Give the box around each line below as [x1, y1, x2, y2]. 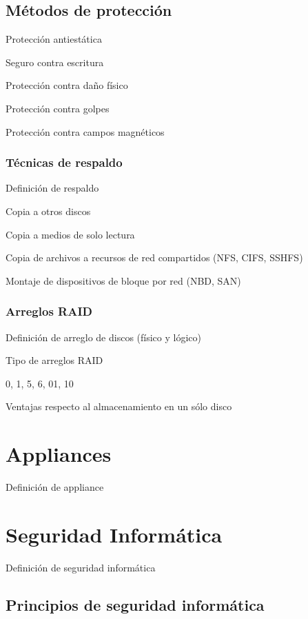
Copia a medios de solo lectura [6, 227, 135, 241]
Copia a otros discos [6, 203, 91, 218]
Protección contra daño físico [6, 78, 128, 92]
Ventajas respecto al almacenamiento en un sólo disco [6, 399, 232, 414]
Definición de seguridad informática [6, 560, 156, 574]
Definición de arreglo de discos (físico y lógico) [6, 329, 201, 344]
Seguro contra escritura [6, 54, 104, 69]
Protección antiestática [6, 32, 102, 46]
